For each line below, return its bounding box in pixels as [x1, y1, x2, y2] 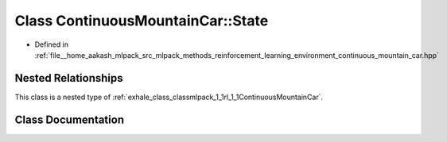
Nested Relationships [14, 71, 123, 85]
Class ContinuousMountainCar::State [14, 12, 269, 29]
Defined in [34, 40, 69, 49]
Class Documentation [14, 113, 125, 126]
